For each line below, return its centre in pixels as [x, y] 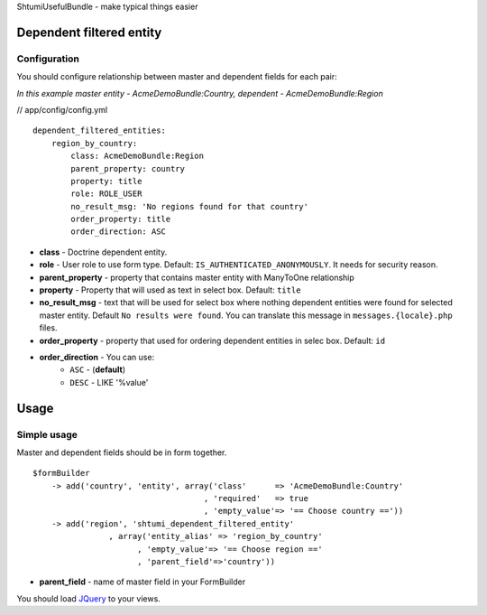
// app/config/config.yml [62, 109]
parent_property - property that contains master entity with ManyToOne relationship [197, 277]
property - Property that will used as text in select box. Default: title [170, 290]
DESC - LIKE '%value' [109, 382]
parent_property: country [128, 168]
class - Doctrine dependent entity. [103, 252]
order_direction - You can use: [97, 357]
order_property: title [121, 219]
